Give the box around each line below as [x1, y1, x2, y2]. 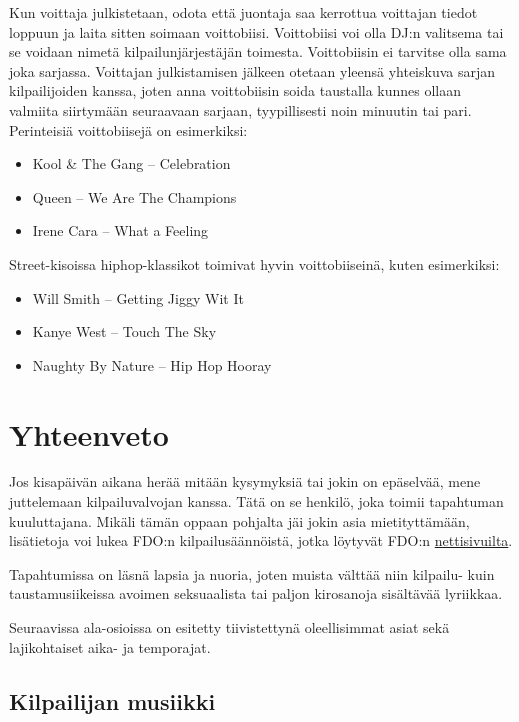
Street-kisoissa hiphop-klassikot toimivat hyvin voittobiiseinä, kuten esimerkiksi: [9, 253, 500, 274]
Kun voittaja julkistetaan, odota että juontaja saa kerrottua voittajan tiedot [9, 2, 478, 22]
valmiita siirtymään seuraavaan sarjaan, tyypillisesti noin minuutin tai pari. [9, 99, 472, 120]
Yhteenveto [9, 413, 169, 454]
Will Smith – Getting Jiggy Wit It [32, 287, 244, 308]
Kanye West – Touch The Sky [32, 321, 217, 342]
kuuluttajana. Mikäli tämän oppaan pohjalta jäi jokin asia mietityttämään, [9, 510, 470, 531]
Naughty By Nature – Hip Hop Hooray [32, 354, 272, 375]
